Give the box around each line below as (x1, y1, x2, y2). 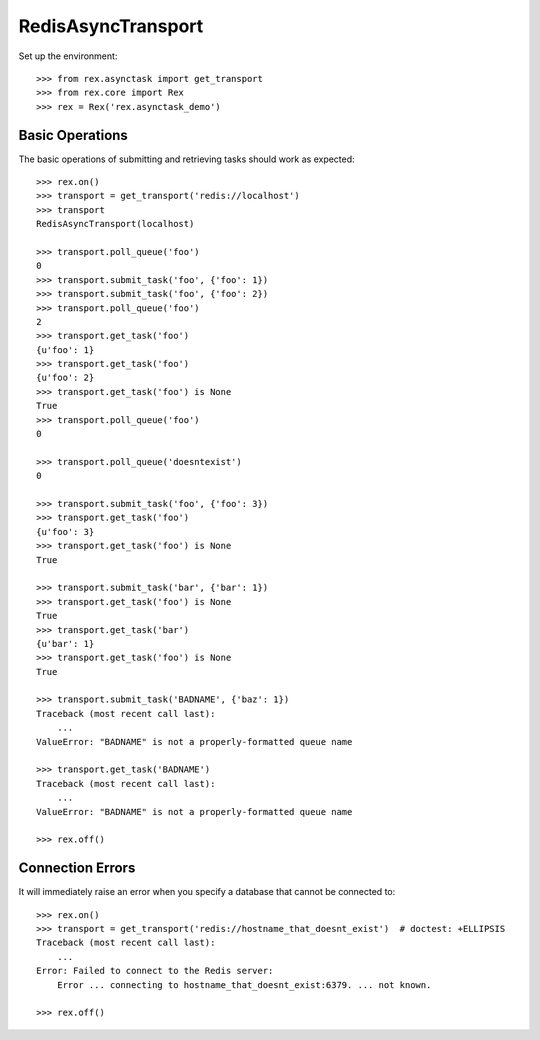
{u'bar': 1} (36, 638, 95, 649)
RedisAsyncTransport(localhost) (36, 218, 195, 230)
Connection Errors (18, 860, 136, 877)
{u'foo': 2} (36, 372, 95, 384)
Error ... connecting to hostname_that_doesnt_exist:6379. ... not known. (56, 979, 432, 990)
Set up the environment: (18, 50, 118, 62)
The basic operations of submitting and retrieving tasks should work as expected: (18, 153, 355, 165)
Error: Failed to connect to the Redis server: (36, 965, 274, 977)
